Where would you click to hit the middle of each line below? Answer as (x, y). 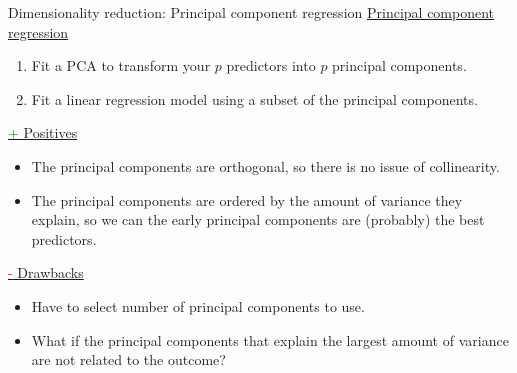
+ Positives (43, 132)
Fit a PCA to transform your (121, 65)
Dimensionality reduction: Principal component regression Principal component (251, 12)
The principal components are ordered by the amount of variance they (247, 199)
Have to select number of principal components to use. (198, 305)
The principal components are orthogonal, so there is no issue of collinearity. (265, 165)
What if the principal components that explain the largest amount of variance (270, 339)
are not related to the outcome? (128, 359)
